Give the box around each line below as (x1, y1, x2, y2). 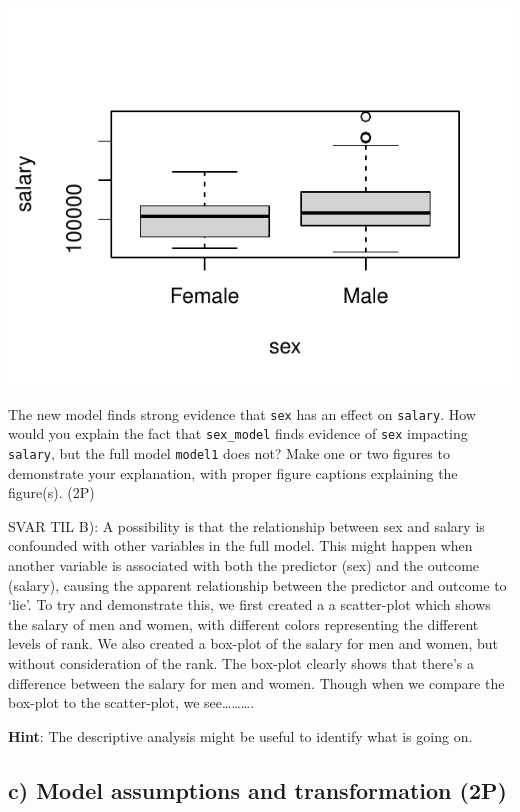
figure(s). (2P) (8, 482, 95, 503)
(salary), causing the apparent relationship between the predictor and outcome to (8, 574, 507, 595)
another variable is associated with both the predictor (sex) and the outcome (8, 554, 480, 575)
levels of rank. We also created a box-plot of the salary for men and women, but (8, 633, 498, 654)
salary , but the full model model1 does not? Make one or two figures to (8, 442, 450, 463)
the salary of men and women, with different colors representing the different (8, 613, 479, 634)
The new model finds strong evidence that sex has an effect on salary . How (8, 403, 476, 424)
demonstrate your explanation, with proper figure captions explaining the (8, 462, 458, 483)
